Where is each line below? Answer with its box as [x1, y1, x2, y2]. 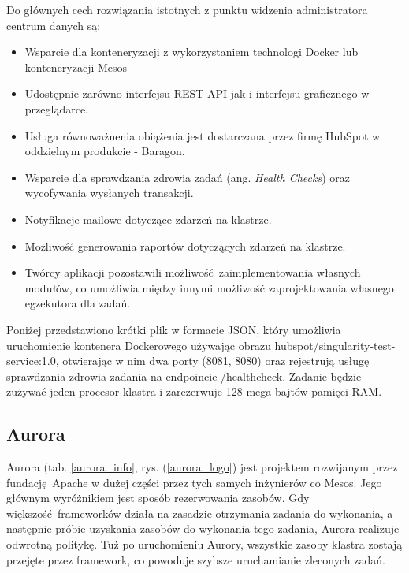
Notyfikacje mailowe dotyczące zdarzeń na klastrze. [24, 210, 272, 227]
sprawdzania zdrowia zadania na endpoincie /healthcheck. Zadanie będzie [6, 367, 362, 384]
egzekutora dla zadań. [24, 295, 131, 311]
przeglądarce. [24, 100, 88, 117]
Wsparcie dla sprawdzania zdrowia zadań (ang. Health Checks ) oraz [24, 169, 350, 185]
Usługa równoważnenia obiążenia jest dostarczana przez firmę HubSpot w [24, 127, 381, 143]
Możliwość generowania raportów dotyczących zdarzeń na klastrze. [24, 237, 346, 254]
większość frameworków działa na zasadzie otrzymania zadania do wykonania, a [6, 504, 393, 521]
